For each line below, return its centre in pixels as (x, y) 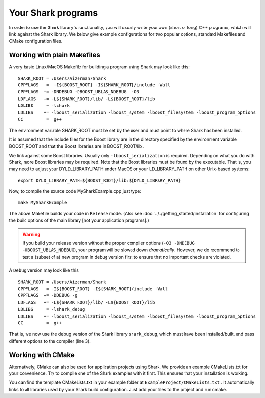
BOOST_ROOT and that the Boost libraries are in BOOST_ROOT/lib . (77, 146)
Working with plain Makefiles (55, 55)
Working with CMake (42, 355)
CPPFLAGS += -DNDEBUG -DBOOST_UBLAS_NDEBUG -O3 (79, 92)
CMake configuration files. (36, 41)
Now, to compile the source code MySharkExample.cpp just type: (75, 191)
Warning (31, 234)
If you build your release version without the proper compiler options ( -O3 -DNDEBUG (108, 243)
